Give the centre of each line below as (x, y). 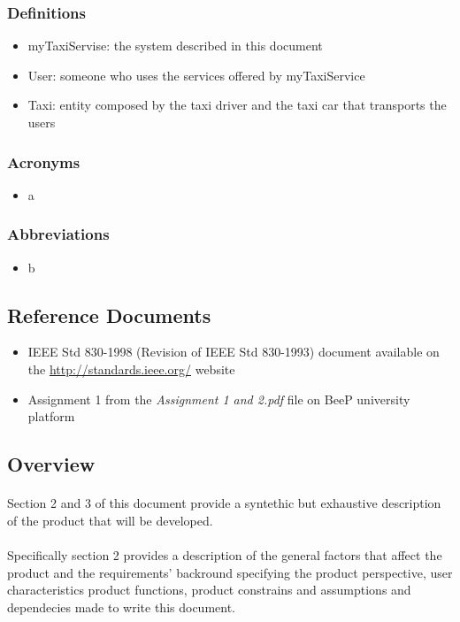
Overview (51, 464)
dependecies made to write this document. (122, 607)
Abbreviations (58, 234)
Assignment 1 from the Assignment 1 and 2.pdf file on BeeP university (219, 399)
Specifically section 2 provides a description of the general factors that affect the (225, 554)
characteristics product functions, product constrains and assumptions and (209, 590)
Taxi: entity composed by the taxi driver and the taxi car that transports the (237, 105)
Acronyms (44, 161)
